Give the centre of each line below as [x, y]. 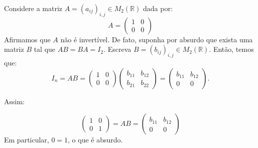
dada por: [158, 8]
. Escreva [117, 49]
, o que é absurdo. [95, 140]
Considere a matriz [33, 8]
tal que [45, 49]
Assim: [14, 101]
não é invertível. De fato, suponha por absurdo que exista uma [157, 39]
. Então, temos [231, 49]
